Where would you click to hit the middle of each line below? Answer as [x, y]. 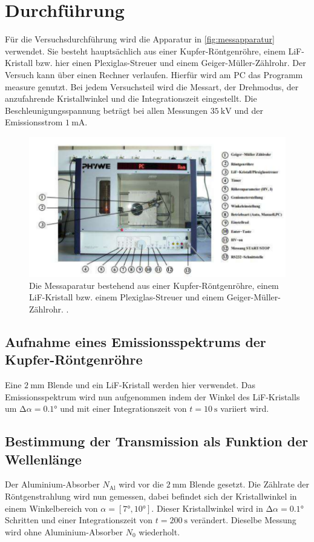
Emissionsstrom [34, 122]
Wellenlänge [43, 459]
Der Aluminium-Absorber [52, 484]
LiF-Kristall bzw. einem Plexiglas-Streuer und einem [127, 297]
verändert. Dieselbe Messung [243, 520]
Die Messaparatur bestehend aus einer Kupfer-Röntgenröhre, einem [154, 285]
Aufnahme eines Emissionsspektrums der [136, 341]
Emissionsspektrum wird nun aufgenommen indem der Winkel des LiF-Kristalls [152, 396]
